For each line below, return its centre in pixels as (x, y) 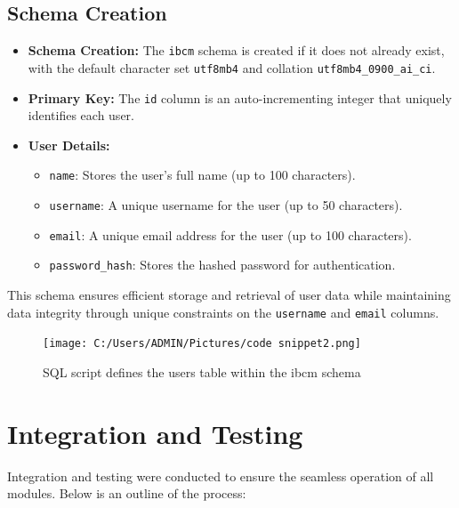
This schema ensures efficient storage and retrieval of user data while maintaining (229, 294)
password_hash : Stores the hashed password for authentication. (222, 265)
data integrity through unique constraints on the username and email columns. (223, 312)
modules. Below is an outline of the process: (127, 493)
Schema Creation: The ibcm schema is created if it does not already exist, (236, 50)
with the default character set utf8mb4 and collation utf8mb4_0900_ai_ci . (232, 67)
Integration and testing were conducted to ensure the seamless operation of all (221, 476)
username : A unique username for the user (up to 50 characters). (226, 205)
